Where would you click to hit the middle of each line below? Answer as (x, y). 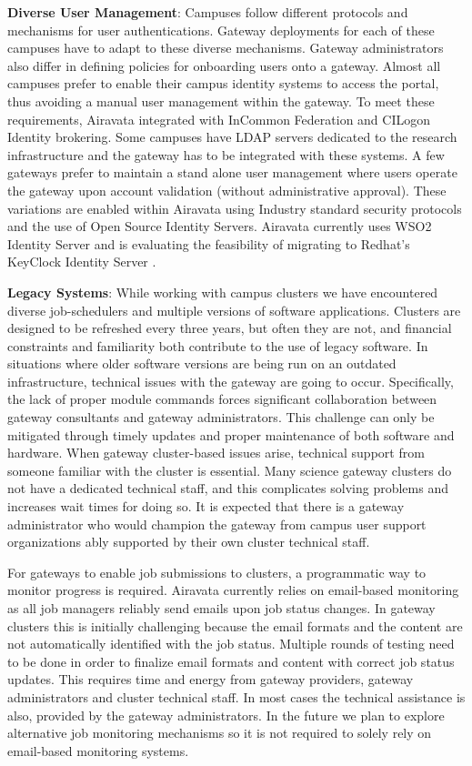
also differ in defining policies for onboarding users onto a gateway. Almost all (224, 65)
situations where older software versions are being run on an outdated (202, 363)
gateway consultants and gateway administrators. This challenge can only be (221, 417)
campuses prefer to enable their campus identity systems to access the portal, (223, 83)
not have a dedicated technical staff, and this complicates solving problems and (228, 488)
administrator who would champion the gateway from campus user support (217, 524)
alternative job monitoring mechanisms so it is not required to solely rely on (220, 733)
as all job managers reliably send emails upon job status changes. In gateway (221, 608)
